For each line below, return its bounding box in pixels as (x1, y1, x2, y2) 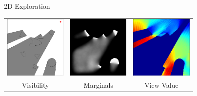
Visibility (21, 79, 49, 90)
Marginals (83, 79, 113, 90)
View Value (144, 79, 178, 90)
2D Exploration (4, 1, 50, 11)
